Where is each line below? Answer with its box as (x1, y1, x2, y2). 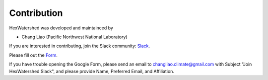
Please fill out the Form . (9, 52, 58, 58)
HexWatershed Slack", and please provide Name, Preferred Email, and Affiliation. (9, 68, 175, 74)
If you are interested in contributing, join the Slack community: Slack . (9, 43, 150, 49)
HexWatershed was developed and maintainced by (9, 25, 114, 31)
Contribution (9, 7, 63, 18)
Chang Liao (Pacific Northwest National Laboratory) (21, 34, 128, 40)
